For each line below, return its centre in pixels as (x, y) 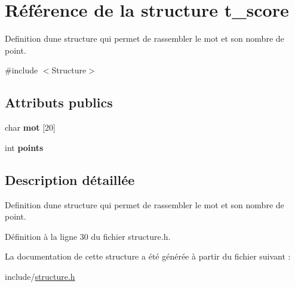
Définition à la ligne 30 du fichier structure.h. (88, 236)
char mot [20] (30, 127)
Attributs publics (59, 102)
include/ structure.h (40, 276)
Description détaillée (70, 179)
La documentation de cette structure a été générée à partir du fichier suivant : (148, 256)
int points (24, 147)
